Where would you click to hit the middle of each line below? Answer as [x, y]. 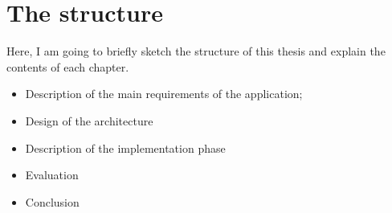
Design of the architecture [89, 120]
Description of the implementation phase [125, 147]
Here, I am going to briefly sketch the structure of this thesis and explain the [196, 51]
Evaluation [52, 175]
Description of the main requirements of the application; [164, 94]
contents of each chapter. [68, 66]
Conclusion [52, 201]
